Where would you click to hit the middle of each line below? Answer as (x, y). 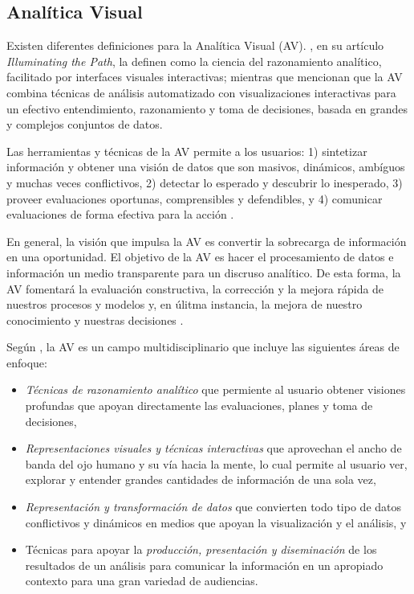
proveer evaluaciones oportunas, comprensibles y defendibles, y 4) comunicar (195, 198)
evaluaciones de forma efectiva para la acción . (120, 214)
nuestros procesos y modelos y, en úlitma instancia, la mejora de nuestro (185, 304)
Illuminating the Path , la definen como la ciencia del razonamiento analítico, (194, 61)
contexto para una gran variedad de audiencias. (142, 581)
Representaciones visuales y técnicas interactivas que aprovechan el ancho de (213, 448)
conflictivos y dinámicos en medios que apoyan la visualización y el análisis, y (216, 522)
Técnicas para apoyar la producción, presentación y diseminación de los (201, 549)
